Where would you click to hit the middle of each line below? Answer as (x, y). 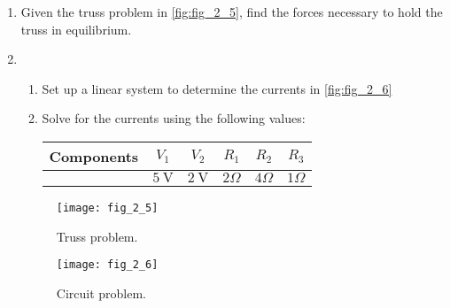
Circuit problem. (101, 293)
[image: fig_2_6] (107, 265)
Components (94, 156)
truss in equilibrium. (76, 29)
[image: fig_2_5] (107, 208)
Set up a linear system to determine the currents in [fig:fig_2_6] (217, 88)
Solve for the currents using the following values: (174, 118)
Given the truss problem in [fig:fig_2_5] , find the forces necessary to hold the (232, 12)
